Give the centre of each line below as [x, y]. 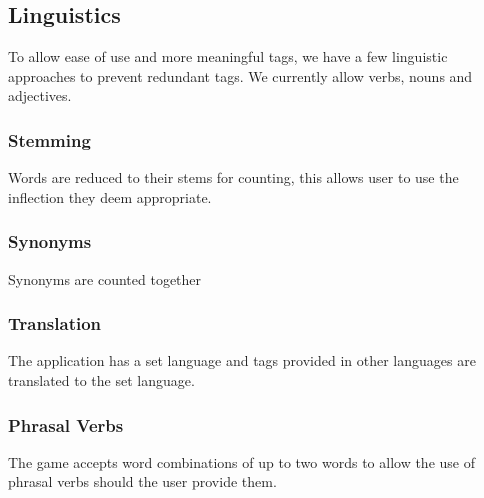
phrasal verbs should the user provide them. [142, 481]
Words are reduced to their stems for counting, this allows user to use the [233, 177]
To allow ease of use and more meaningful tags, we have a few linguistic [228, 56]
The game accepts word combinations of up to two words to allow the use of [241, 461]
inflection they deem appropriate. [110, 196]
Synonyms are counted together [105, 278]
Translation [55, 323]
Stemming [49, 139]
